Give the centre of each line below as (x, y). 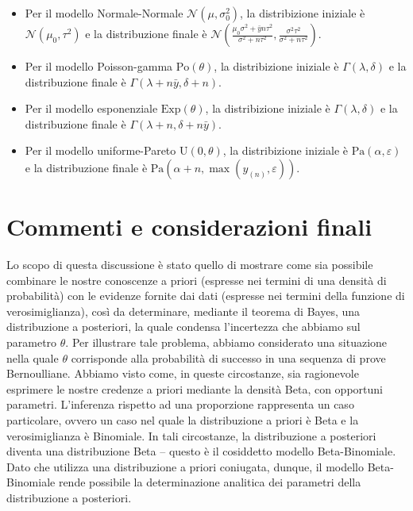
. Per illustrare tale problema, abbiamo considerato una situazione (226, 342)
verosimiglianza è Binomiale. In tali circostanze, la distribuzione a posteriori (191, 435)
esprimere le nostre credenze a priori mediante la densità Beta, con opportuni (195, 388)
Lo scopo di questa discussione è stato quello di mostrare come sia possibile (190, 265)
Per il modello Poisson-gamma (99, 66)
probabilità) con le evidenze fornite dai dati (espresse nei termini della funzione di (206, 296)
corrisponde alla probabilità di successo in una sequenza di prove (228, 357)
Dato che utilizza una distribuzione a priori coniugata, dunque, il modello (185, 466)
